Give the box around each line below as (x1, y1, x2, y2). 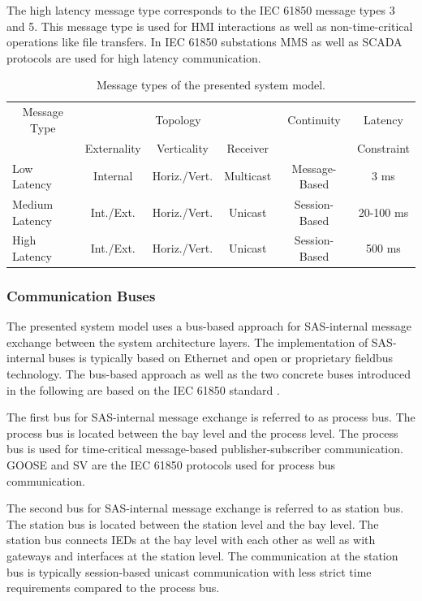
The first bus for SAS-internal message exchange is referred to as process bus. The (6, 409, 416, 426)
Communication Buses (6, 285, 156, 305)
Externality (84, 139, 141, 156)
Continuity (287, 111, 341, 128)
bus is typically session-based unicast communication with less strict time (6, 563, 372, 580)
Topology (155, 111, 201, 128)
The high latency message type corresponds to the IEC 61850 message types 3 (6, 2, 395, 18)
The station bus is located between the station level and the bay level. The (6, 515, 379, 532)
